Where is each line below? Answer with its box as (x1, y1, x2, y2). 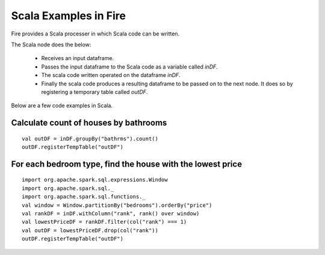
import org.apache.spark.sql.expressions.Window (22, 176, 168, 183)
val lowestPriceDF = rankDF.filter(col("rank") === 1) (22, 218, 187, 226)
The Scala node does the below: (11, 41, 91, 48)
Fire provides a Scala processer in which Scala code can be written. (11, 30, 180, 37)
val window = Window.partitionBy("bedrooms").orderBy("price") (22, 201, 212, 209)
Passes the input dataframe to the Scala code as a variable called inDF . (41, 63, 218, 70)
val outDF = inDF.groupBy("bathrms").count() (22, 135, 159, 142)
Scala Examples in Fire (11, 9, 126, 22)
